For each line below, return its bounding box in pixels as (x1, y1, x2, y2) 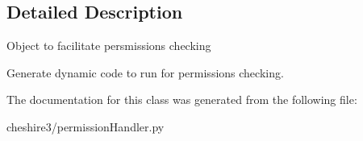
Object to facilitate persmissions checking (6, 37, 211, 54)
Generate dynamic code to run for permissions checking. (6, 64, 284, 81)
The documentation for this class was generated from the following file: (6, 91, 357, 108)
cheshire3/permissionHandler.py (6, 118, 165, 135)
